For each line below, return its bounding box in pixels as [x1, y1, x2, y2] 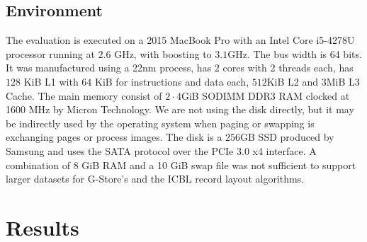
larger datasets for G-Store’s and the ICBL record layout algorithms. [6, 171, 305, 186]
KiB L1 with [23, 74, 79, 88]
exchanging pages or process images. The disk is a [6, 129, 222, 144]
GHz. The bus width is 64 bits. [227, 46, 362, 61]
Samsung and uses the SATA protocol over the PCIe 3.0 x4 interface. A [6, 143, 317, 158]
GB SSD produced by [240, 129, 334, 144]
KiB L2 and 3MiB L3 [266, 74, 360, 88]
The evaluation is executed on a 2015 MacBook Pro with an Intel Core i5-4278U [6, 33, 355, 47]
